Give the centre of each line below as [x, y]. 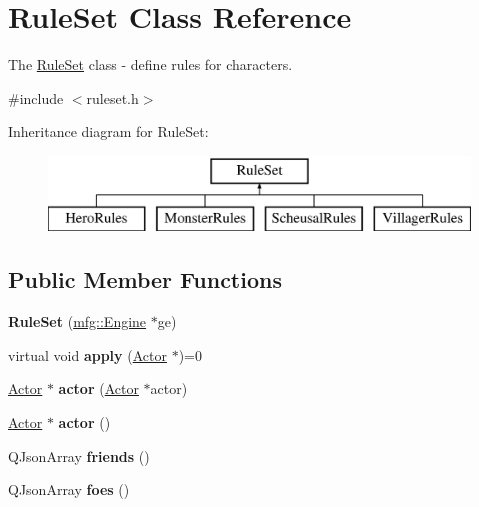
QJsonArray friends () [79, 455]
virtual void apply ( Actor [87, 354]
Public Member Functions [145, 279]
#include [36, 97]
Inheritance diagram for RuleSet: [108, 131]
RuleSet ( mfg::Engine [77, 321]
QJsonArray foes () [69, 489]
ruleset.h [112, 97]
